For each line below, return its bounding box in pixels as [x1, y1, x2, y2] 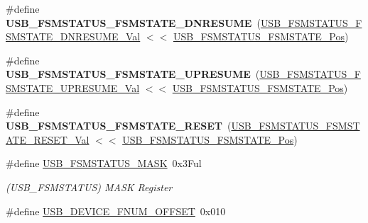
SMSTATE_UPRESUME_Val [6, 80, 140, 95]
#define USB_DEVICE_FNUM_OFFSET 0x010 [6, 203, 226, 218]
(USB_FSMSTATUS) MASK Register [6, 179, 173, 194]
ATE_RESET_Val [6, 132, 90, 147]
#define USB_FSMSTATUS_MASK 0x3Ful [6, 156, 202, 171]
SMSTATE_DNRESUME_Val [6, 29, 141, 44]
